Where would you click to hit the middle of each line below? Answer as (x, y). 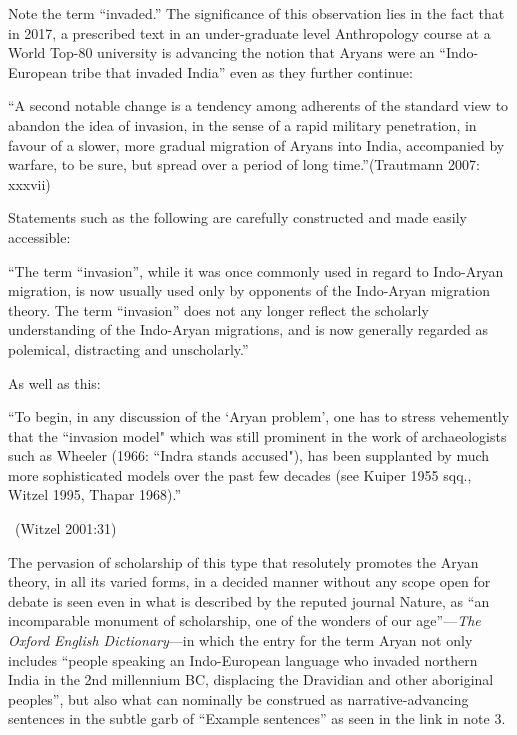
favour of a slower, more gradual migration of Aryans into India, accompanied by (256, 144)
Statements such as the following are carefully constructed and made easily (237, 217)
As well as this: (54, 382)
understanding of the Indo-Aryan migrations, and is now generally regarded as (248, 329)
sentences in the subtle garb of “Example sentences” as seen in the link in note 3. (257, 718)
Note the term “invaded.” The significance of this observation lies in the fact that (256, 13)
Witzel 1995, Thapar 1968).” (95, 494)
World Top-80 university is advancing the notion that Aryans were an (221, 52)
